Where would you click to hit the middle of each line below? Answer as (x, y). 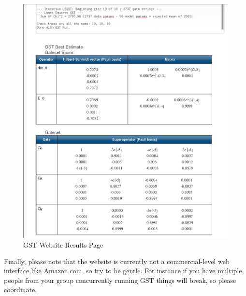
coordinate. (21, 289)
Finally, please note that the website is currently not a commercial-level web (117, 261)
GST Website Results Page (63, 245)
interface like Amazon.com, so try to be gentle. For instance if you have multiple (123, 271)
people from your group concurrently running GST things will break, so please (120, 280)
